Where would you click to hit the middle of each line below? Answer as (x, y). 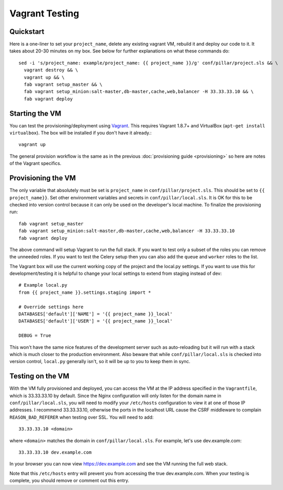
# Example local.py (43, 285)
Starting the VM (35, 113)
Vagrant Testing (44, 13)
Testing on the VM (39, 376)
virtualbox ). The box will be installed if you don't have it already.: (80, 133)
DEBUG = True (35, 336)
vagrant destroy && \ (51, 70)
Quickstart (27, 32)
